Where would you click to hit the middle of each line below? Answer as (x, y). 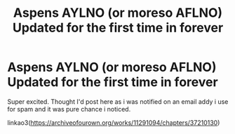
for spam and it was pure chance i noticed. (69, 109)
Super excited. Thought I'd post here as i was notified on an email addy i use (118, 101)
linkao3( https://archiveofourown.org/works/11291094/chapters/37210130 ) (114, 122)
